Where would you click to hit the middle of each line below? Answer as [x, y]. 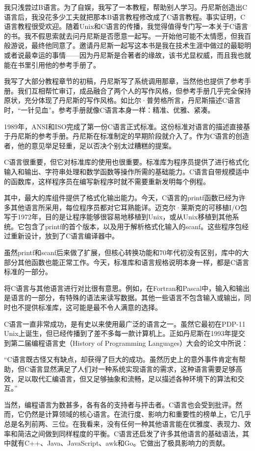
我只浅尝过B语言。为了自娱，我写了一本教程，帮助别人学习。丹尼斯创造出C [126, 7]
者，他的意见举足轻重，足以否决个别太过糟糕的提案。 [90, 145]
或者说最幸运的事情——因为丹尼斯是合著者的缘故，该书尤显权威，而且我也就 [127, 55]
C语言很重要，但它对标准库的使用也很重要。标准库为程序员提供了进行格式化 [127, 162]
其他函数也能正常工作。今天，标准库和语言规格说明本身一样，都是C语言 [133, 262]
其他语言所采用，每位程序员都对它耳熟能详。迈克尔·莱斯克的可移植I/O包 [129, 207]
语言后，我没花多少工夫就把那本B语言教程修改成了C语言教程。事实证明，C [125, 16]
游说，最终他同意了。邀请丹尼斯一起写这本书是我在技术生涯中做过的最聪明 [131, 45]
